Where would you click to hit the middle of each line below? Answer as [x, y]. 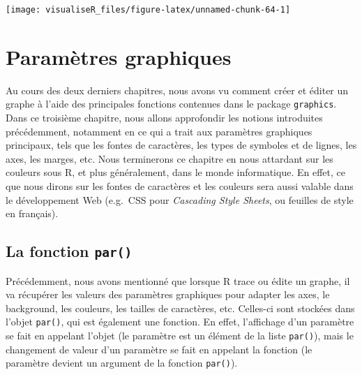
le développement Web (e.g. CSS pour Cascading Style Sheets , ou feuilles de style [180, 199]
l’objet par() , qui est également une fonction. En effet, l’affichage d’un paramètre [180, 322]
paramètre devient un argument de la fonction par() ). [122, 363]
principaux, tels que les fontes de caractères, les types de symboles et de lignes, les [181, 145]
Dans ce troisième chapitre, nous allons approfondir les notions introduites [164, 118]
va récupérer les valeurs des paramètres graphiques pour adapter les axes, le [168, 294]
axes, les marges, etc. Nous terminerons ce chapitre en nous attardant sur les [169, 158]
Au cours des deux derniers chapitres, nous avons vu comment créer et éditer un [177, 90]
